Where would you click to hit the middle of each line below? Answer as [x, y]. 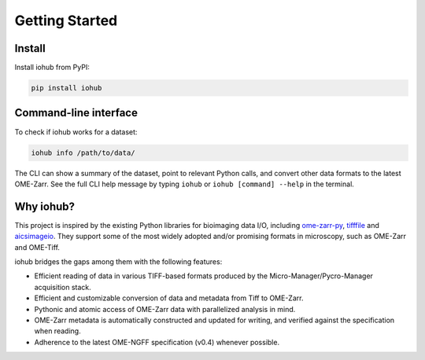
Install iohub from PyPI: [52, 68]
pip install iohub [67, 88]
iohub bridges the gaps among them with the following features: [118, 261]
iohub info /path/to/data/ [83, 152]
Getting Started [66, 20]
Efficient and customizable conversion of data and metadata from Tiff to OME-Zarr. [169, 298]
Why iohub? [44, 206]
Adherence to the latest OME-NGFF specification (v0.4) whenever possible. [157, 342]
